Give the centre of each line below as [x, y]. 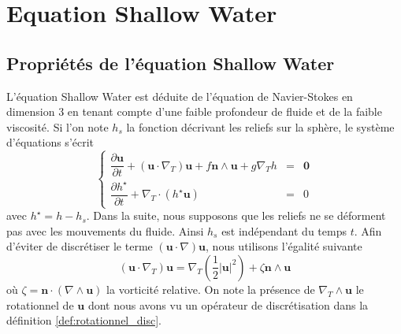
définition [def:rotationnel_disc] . [84, 320]
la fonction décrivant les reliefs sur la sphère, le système [260, 126]
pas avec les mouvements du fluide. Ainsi [105, 230]
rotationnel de [40, 304]
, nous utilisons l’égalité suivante [284, 246]
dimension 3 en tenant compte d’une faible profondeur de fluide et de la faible [194, 111]
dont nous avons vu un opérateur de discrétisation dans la [228, 304]
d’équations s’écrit [50, 142]
